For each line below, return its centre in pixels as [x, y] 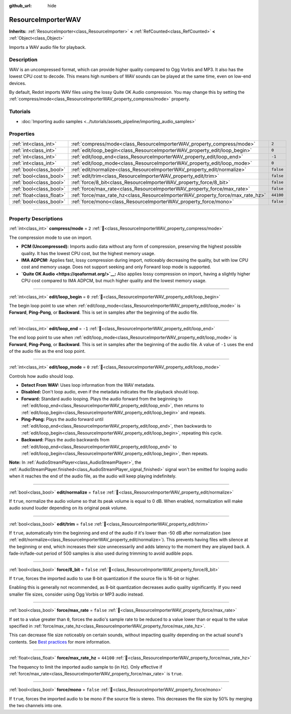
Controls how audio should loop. [42, 376]
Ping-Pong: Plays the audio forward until [62, 419]
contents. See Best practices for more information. [60, 642]
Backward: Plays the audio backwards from [65, 440]
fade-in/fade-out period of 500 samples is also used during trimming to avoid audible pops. [101, 553]
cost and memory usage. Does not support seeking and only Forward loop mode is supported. [116, 267]
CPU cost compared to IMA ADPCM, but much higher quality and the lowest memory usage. [114, 281]
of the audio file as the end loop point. [47, 351]
